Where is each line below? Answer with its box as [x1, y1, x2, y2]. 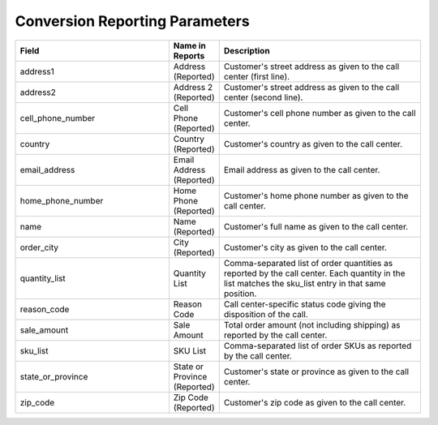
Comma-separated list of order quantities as [223, 257, 393, 268]
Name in [173, 40, 206, 51]
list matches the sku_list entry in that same [223, 277, 386, 289]
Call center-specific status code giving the [223, 298, 386, 310]
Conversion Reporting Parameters [15, 12, 251, 30]
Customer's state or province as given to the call [223, 366, 410, 377]
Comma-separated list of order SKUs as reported [223, 340, 412, 351]
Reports [173, 49, 205, 61]
